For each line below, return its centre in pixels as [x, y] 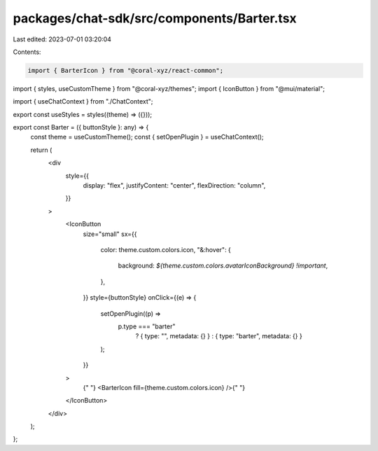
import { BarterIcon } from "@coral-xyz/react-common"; [126, 70]
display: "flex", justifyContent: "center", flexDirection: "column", [174, 186]
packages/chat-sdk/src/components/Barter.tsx [155, 18]
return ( [41, 150]
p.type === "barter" [147, 326]
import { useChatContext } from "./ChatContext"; [83, 102]
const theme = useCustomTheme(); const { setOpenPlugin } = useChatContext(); [147, 137]
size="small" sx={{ [110, 234]
